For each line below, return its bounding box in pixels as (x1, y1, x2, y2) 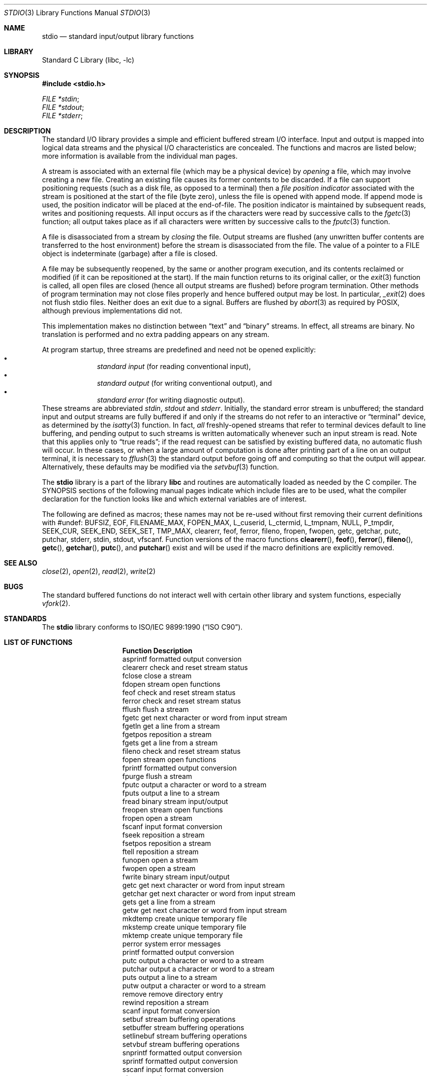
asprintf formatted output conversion (122, 655, 242, 663)
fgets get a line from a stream (122, 739, 218, 747)
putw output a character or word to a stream (122, 981, 266, 990)
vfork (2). (42, 599, 70, 607)
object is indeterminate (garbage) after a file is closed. (42, 249, 217, 258)
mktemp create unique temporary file (122, 931, 243, 940)
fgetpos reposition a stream (122, 730, 212, 739)
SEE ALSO (4, 559, 37, 567)
